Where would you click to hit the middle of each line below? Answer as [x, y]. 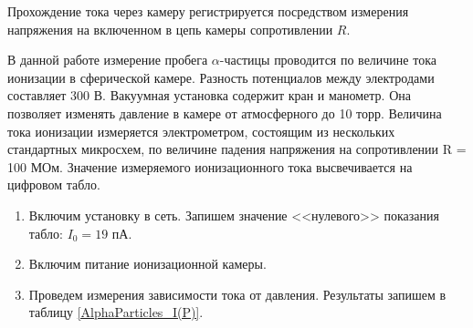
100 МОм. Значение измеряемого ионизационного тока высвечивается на [210, 166]
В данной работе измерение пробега [108, 60]
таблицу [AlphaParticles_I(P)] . [116, 312]
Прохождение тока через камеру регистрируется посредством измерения [208, 11]
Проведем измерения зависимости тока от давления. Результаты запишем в [237, 294]
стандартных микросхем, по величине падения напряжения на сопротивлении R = [237, 149]
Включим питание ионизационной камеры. [147, 264]
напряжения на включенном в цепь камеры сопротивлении [170, 29]
